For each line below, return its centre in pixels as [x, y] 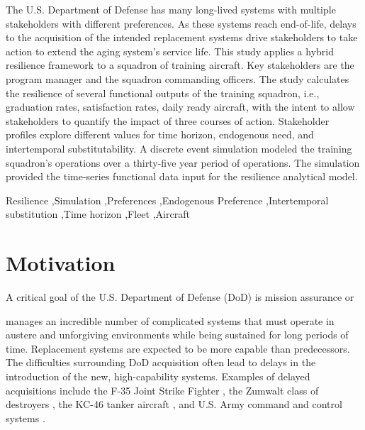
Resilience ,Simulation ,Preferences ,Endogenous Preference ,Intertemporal [167, 200]
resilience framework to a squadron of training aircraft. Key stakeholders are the [180, 65]
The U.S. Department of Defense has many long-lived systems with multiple [171, 9]
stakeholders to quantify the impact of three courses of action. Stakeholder [168, 120]
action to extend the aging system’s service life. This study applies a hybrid [170, 51]
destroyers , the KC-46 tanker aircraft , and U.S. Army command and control [174, 404]
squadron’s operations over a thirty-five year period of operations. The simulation [183, 162]
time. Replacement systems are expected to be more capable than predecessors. [178, 348]
